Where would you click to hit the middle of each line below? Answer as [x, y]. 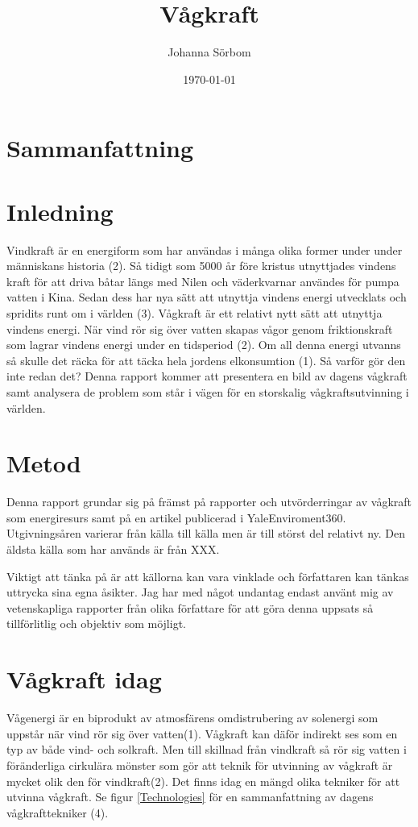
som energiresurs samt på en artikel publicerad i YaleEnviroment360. [176, 517]
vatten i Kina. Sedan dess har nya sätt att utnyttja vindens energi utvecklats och [207, 297]
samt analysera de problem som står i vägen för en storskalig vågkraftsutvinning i [208, 391]
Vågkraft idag [84, 679]
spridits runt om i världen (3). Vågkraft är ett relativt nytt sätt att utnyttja [195, 313]
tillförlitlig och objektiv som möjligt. [96, 623]
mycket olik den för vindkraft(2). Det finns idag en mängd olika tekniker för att [203, 781]
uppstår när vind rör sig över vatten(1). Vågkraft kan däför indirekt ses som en [202, 733]
